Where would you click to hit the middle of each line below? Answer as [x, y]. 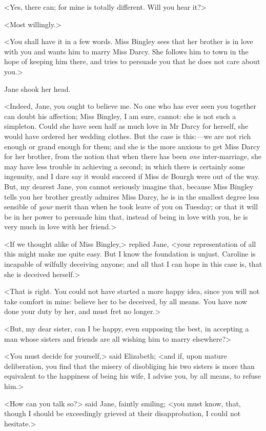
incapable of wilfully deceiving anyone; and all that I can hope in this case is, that [133, 264]
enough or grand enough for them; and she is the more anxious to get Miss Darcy [132, 146]
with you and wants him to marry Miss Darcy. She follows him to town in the [126, 51]
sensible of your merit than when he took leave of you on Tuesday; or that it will [131, 207]
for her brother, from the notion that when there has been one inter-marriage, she [133, 156]
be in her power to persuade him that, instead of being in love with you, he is [126, 216]
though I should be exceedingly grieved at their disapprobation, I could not [122, 413]
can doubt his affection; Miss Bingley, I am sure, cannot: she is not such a [120, 116]
